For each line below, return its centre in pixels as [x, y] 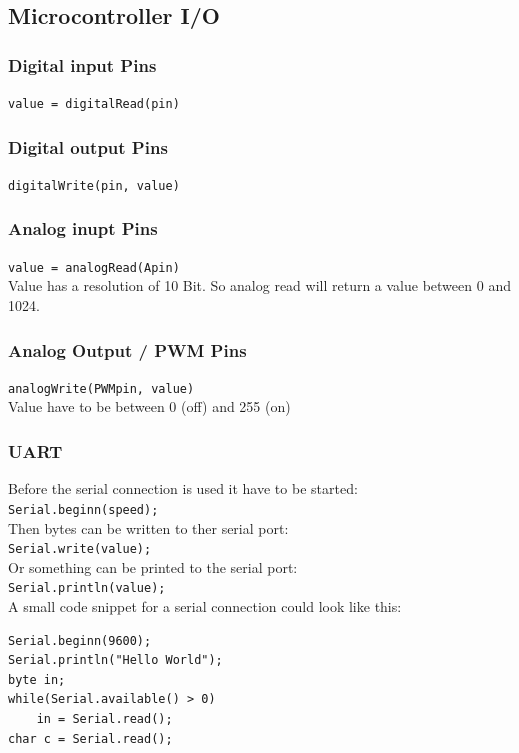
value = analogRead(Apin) [94, 267]
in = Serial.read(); [104, 719]
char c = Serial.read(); [90, 738]
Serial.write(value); [80, 549]
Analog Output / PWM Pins [127, 349]
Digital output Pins [88, 146]
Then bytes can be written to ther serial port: [148, 527]
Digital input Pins [82, 64]
